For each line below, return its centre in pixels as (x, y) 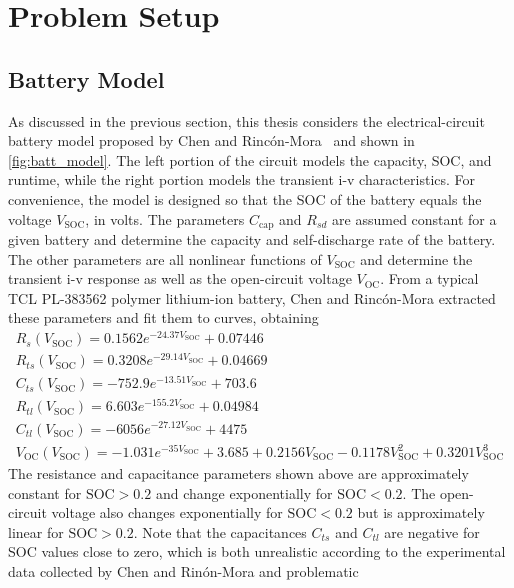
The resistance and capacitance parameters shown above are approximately (238, 473)
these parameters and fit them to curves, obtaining (163, 317)
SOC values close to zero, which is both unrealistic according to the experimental (257, 551)
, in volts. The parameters (165, 218)
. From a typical (429, 278)
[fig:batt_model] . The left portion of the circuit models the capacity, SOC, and (250, 159)
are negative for (432, 531)
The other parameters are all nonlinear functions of (165, 258)
